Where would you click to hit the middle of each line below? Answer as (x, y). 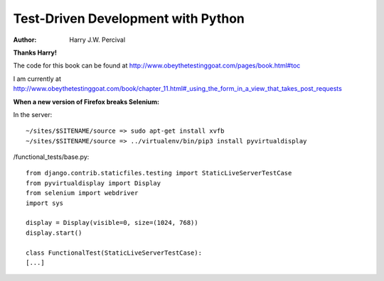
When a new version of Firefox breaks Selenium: (86, 101)
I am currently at (37, 79)
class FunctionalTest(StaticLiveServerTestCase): (114, 253)
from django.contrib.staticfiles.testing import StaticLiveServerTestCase (159, 173)
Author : (25, 40)
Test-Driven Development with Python (129, 18)
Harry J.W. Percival (97, 40)
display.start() (54, 233)
